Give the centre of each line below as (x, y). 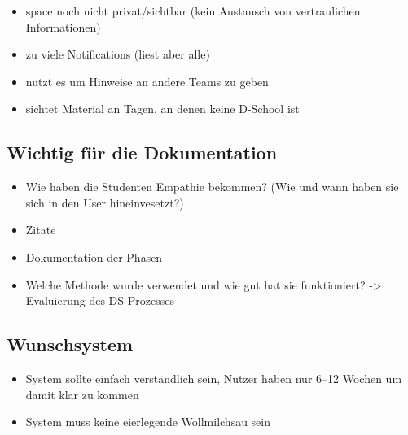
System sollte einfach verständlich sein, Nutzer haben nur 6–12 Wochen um (214, 378)
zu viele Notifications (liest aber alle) (118, 54)
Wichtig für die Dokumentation (142, 152)
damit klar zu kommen (82, 394)
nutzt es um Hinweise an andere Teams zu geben (147, 81)
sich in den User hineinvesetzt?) (105, 202)
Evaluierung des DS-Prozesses (100, 300)
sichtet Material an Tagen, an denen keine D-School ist (162, 109)
